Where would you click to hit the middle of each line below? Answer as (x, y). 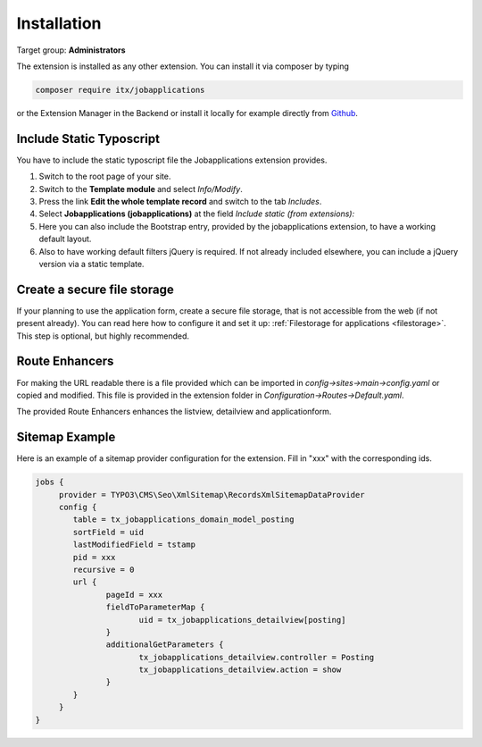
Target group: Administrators (71, 50)
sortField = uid (108, 532)
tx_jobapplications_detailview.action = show (240, 670)
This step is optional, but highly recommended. (103, 336)
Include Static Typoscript (88, 138)
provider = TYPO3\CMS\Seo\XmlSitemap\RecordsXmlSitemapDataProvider (212, 495)
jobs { (50, 482)
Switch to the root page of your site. (105, 176)
